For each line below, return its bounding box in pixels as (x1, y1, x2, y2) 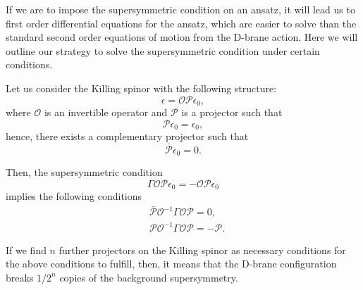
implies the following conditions (6, 189, 142, 203)
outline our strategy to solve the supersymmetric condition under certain (6, 43, 320, 58)
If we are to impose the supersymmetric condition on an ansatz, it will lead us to (6, 2, 355, 16)
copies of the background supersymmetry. (59, 270, 238, 284)
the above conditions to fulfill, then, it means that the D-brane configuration (6, 256, 337, 271)
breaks (6, 270, 34, 284)
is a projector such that (181, 105, 283, 120)
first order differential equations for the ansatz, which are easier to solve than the (6, 15, 357, 30)
